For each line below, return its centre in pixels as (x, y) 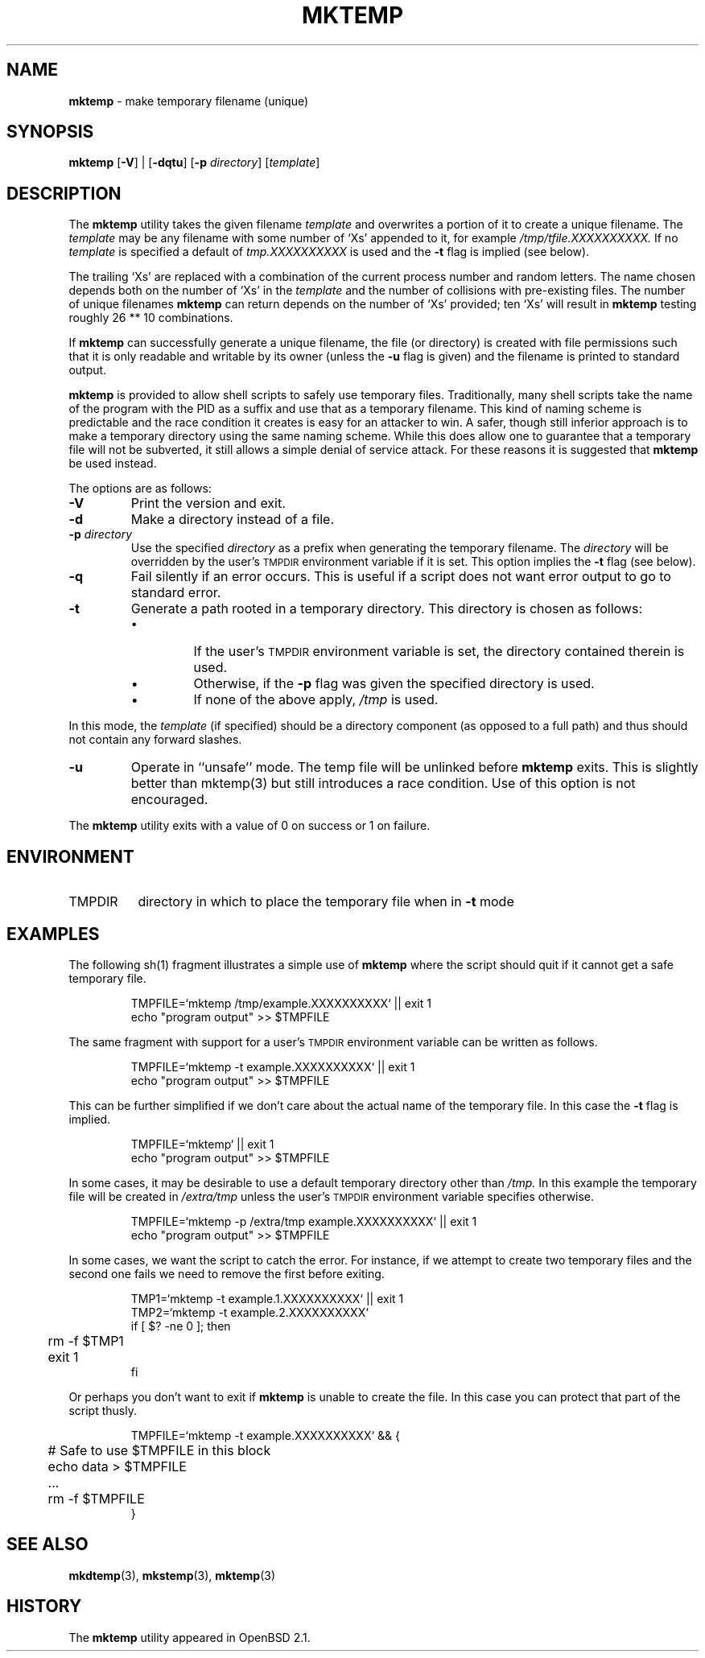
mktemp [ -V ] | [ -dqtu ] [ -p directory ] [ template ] (194, 163)
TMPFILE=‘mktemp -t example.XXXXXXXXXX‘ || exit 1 (273, 1066)
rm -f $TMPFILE (96, 1498)
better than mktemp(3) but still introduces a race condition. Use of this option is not (383, 784)
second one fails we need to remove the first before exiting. (227, 1273)
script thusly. (103, 1410)
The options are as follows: (140, 489)
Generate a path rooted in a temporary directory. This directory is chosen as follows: (387, 609)
